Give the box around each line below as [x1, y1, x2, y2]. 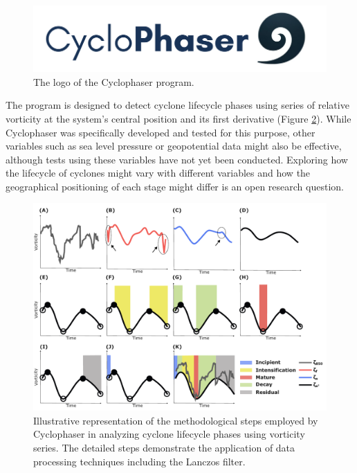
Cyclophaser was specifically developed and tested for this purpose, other [6, 125, 315, 139]
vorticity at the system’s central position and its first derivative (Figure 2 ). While [6, 111, 351, 125]
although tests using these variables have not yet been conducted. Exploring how [6, 152, 348, 166]
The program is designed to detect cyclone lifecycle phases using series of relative [6, 98, 349, 112]
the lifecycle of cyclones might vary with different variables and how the [6, 166, 311, 180]
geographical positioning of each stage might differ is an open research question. [6, 179, 344, 193]
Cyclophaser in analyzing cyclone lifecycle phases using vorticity [33, 427, 305, 441]
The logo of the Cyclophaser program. [33, 74, 194, 89]
